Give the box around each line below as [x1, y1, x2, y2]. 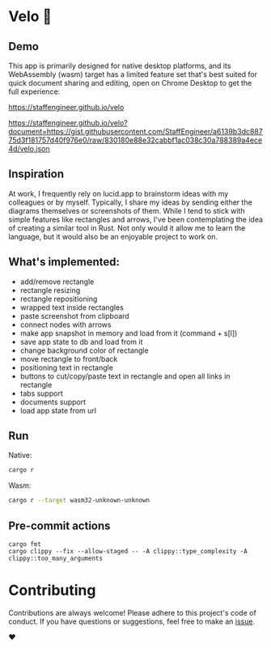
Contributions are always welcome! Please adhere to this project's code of [8, 608, 256, 617]
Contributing [8, 582, 96, 599]
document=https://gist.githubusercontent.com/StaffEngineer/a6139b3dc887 [8, 127, 263, 136]
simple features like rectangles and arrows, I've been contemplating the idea [8, 214, 264, 224]
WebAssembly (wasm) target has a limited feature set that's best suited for [8, 70, 257, 79]
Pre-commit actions [8, 519, 111, 532]
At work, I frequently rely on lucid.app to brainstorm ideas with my [8, 188, 229, 198]
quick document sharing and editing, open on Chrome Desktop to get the [8, 78, 252, 87]
